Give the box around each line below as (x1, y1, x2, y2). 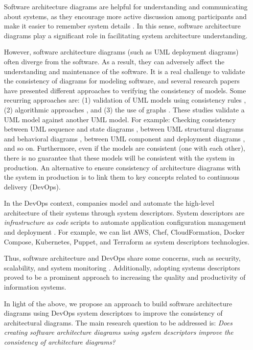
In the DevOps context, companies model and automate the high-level (4, 198, 214, 208)
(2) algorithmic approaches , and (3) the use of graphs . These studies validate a (4, 104, 245, 114)
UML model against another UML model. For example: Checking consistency (4, 114, 236, 124)
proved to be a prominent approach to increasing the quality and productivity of (4, 272, 246, 282)
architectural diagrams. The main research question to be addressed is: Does (4, 317, 232, 327)
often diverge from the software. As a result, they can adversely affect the (4, 56, 225, 66)
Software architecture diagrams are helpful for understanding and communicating (4, 1, 248, 11)
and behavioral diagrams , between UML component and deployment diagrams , (4, 133, 245, 143)
